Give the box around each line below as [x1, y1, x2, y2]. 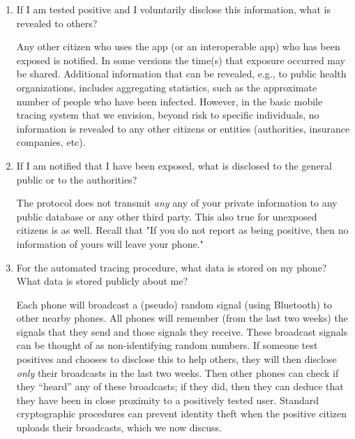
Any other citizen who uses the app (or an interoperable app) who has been [16, 39, 340, 54]
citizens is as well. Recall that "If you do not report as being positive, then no [16, 223, 349, 237]
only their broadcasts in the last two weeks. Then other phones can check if [16, 365, 339, 380]
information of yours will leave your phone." [16, 236, 204, 251]
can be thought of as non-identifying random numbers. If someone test [16, 338, 318, 352]
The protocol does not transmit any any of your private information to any [16, 195, 338, 210]
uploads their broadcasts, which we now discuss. [16, 420, 222, 435]
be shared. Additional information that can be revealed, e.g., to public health [16, 66, 347, 81]
